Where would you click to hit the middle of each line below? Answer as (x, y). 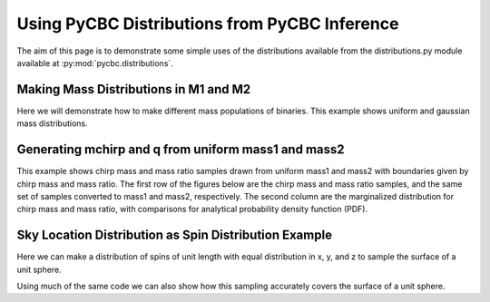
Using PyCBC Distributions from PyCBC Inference (208, 24)
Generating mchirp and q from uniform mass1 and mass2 (181, 150)
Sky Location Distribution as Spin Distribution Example (175, 235)
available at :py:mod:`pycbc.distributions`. (95, 63)
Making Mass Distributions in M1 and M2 (134, 89)
